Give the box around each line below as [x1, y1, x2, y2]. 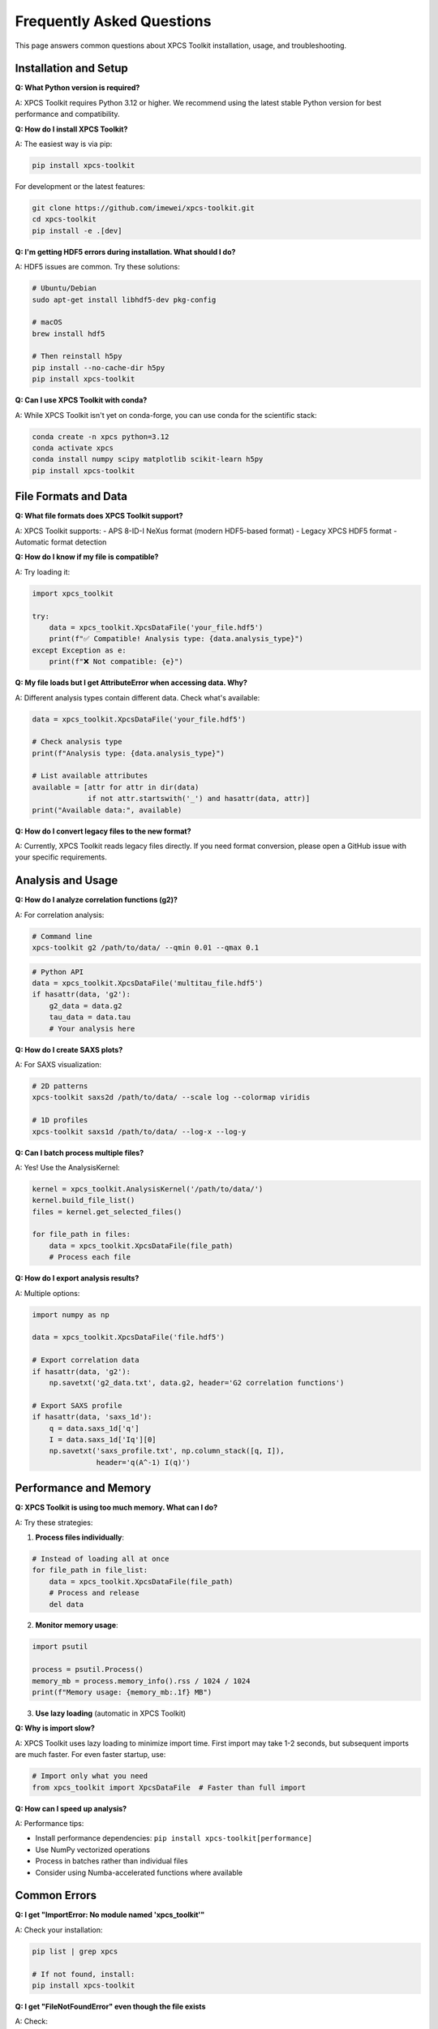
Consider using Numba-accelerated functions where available [35, 1867, 243, 1877]
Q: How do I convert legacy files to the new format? [15, 826, 191, 836]
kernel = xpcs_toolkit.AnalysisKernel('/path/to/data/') [32, 1184, 264, 1193]
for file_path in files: [32, 1230, 131, 1239]
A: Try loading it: [15, 566, 71, 576]
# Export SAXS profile [32, 1401, 122, 1410]
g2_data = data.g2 [49, 1001, 122, 1010]
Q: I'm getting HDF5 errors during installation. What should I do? [15, 247, 236, 256]
